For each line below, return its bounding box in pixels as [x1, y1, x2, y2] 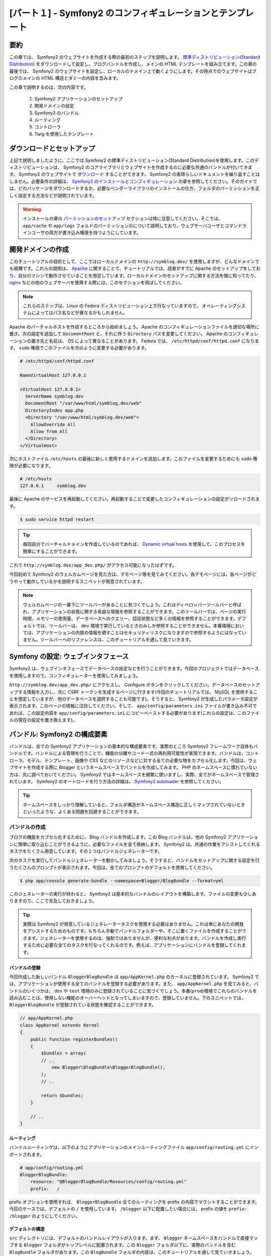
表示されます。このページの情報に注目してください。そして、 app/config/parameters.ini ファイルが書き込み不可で [9, 703, 257, 709]
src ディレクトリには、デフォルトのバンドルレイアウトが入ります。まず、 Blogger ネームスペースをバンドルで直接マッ [9, 1235, 258, 1241]
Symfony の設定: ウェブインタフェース [9, 652, 129, 661]
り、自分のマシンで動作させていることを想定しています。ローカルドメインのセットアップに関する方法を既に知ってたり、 [9, 272, 259, 278]
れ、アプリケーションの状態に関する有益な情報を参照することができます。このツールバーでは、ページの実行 [23, 608, 246, 614]
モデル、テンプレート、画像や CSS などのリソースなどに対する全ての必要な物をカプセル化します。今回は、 [27, 757, 248, 763]
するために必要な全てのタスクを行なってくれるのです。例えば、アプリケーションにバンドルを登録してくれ [23, 942, 242, 948]
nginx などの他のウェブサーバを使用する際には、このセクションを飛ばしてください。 [9, 279, 185, 286]
